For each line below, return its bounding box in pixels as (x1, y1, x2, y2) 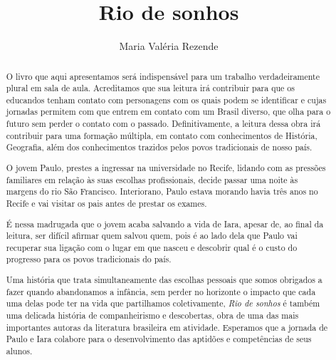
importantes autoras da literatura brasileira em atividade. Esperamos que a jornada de (6, 321, 328, 333)
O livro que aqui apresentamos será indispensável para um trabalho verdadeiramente (6, 70, 320, 82)
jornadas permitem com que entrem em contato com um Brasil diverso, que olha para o (6, 106, 331, 118)
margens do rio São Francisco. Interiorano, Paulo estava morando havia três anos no (6, 185, 318, 197)
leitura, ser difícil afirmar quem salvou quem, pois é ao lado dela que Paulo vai (6, 230, 298, 242)
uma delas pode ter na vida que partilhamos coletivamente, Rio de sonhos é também (6, 297, 320, 309)
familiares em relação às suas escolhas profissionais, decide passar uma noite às (6, 173, 298, 185)
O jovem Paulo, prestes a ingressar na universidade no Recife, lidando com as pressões (6, 162, 326, 173)
